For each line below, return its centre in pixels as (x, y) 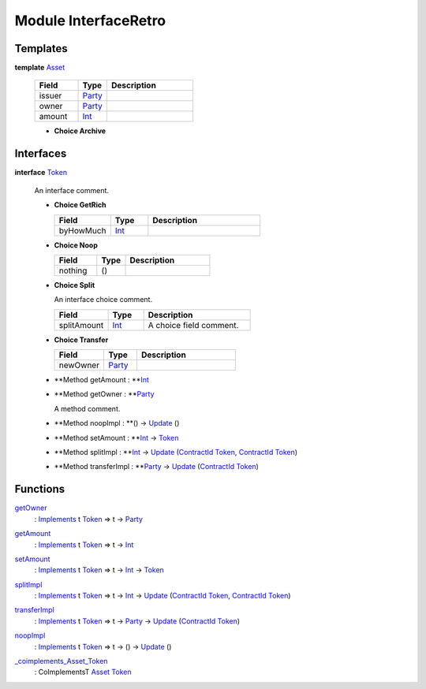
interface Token (41, 173)
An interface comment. (72, 190)
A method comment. (87, 408)
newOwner (79, 365)
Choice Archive (80, 131)
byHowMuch (82, 230)
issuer (50, 96)
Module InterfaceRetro (90, 20)
